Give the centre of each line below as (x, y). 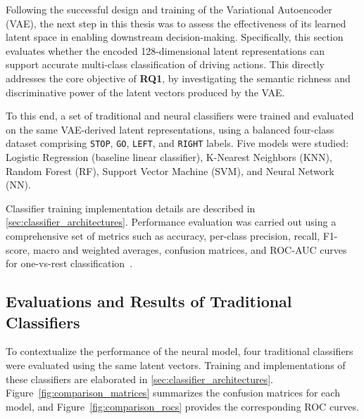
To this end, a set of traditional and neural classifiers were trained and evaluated (180, 116)
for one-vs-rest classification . (69, 263)
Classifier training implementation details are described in (131, 208)
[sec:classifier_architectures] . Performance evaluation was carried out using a (171, 222)
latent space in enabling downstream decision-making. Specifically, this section (175, 37)
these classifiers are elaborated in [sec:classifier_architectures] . (139, 379)
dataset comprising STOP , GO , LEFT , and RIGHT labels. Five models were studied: (177, 143)
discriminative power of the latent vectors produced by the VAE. (145, 92)
